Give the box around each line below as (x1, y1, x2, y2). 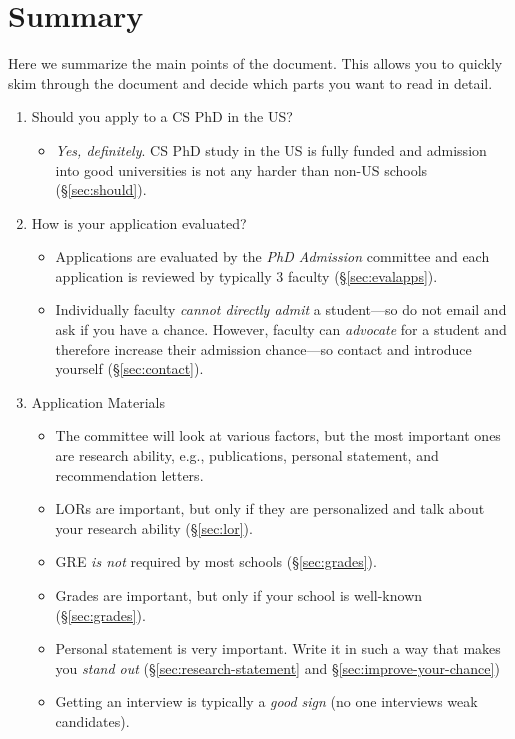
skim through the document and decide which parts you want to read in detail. (8, 72, 493, 93)
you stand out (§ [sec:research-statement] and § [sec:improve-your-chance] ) (55, 657, 500, 678)
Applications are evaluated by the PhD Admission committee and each (55, 246, 490, 267)
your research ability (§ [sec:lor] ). (55, 517, 253, 538)
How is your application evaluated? (31, 212, 247, 233)
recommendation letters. (55, 464, 204, 485)
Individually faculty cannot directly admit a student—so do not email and (55, 299, 507, 320)
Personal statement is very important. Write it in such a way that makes (55, 638, 501, 659)
